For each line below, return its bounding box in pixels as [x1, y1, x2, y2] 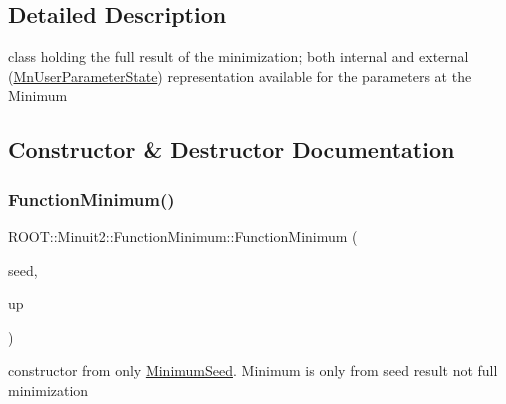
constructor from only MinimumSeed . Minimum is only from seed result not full [8, 360, 498, 381]
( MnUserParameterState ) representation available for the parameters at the [8, 65, 472, 86]
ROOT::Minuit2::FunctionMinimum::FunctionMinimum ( [8, 225, 358, 246]
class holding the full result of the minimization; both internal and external [8, 46, 469, 67]
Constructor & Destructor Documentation [8, 134, 455, 165]
